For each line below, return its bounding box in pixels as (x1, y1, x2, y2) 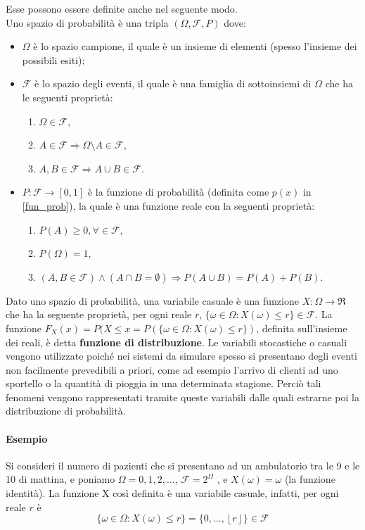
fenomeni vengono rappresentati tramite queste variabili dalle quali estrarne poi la (6, 389, 359, 404)
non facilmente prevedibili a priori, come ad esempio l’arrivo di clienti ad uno (6, 362, 338, 377)
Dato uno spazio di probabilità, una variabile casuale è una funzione (6, 293, 299, 308)
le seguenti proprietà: (22, 89, 113, 104)
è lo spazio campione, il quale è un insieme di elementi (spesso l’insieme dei (33, 39, 357, 53)
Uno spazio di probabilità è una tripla (6, 15, 169, 30)
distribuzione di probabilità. (6, 403, 126, 418)
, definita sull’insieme (256, 320, 347, 335)
